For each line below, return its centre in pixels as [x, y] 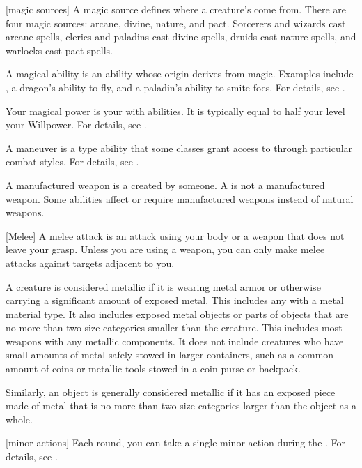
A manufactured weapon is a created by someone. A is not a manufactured [165, 184]
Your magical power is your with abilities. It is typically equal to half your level [175, 111]
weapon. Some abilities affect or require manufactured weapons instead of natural [180, 198]
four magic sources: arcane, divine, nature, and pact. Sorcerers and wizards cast [176, 23]
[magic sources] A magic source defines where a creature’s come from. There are [176, 9]
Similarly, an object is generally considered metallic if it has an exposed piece [171, 392]
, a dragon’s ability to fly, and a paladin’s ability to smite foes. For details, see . [175, 87]
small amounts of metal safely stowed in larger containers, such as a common [170, 355]
